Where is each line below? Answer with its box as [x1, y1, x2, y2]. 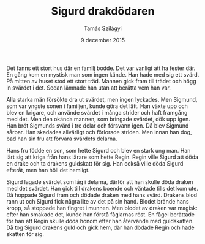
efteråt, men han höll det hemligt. [6, 166, 90, 173]
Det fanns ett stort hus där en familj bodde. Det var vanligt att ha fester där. [6, 64, 196, 72]
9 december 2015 [80, 36, 125, 44]
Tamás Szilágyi [83, 25, 122, 32]
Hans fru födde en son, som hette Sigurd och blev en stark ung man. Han [6, 147, 191, 154]
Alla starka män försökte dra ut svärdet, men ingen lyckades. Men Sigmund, [6, 96, 198, 103]
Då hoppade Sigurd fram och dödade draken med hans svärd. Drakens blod [6, 191, 198, 199]
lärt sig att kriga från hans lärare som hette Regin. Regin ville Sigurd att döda [6, 153, 199, 161]
